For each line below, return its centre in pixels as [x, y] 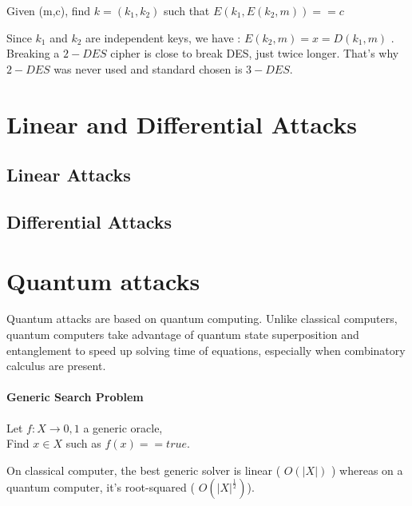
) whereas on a [367, 470]
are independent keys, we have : [163, 37]
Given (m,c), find [49, 10]
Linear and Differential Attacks [182, 124]
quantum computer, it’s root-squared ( [101, 487]
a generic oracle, [123, 427]
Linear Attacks [69, 175]
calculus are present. [56, 366]
